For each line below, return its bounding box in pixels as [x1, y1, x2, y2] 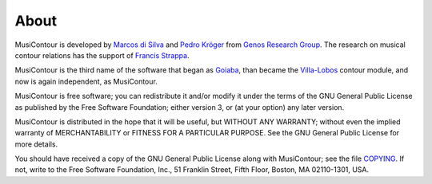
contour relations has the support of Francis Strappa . [14, 50, 190, 60]
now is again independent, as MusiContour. [14, 76, 158, 86]
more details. [14, 139, 58, 149]
